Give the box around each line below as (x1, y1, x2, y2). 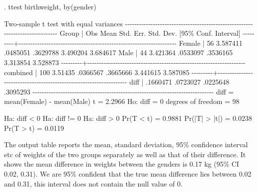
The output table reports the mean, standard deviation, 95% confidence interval (4, 139, 248, 150)
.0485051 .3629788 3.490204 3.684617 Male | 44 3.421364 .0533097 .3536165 (4, 47, 233, 58)
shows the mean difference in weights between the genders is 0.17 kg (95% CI (4, 159, 239, 169)
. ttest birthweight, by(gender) (4, 1, 96, 11)
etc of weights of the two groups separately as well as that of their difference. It (4, 149, 246, 159)
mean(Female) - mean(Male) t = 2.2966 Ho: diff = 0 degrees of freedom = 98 (4, 96, 240, 106)
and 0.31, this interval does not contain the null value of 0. (4, 178, 183, 189)
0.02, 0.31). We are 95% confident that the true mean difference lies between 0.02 (4, 168, 252, 179)
